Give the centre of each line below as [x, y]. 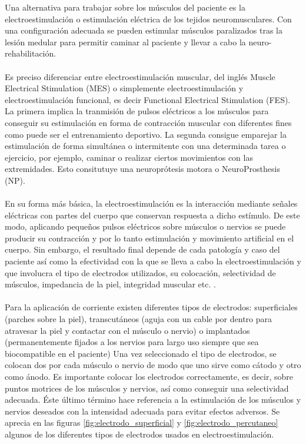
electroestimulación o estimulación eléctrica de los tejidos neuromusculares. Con [148, 19]
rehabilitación [29, 53]
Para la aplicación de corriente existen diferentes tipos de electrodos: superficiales [151, 307]
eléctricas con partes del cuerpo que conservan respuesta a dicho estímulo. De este [152, 215]
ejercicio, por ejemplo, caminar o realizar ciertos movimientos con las [129, 157]
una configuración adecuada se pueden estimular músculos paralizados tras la [144, 30]
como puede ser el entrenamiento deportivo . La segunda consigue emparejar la [146, 134]
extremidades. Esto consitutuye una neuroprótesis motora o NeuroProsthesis [142, 169]
